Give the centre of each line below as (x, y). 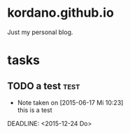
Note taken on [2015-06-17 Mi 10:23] (70, 102)
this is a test (35, 110)
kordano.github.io (60, 13)
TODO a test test (44, 86)
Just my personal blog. (40, 32)
